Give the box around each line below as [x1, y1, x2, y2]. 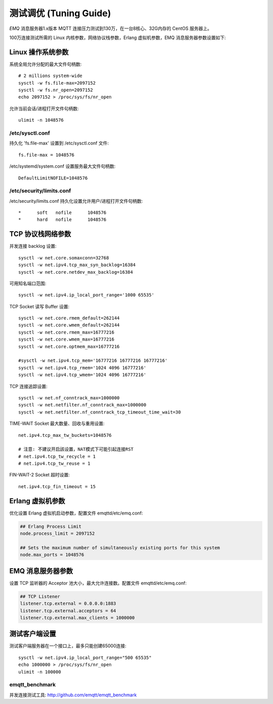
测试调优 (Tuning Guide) [9, 8, 111, 19]
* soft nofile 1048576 [18, 210, 107, 215]
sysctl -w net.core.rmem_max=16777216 [18, 329, 115, 335]
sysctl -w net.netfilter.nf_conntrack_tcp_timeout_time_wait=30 [18, 409, 181, 415]
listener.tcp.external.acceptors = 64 [20, 608, 116, 613]
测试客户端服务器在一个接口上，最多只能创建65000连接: [9, 643, 126, 649]
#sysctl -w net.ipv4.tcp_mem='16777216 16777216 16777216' [18, 358, 168, 363]
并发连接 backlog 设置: [9, 243, 57, 249]
